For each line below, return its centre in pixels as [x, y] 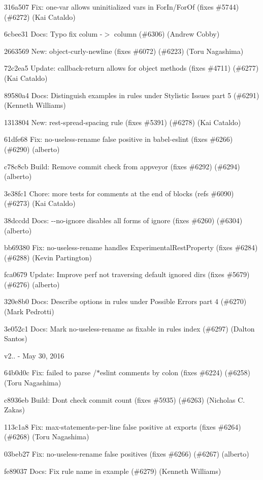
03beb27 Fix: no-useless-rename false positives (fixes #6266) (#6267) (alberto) [127, 454]
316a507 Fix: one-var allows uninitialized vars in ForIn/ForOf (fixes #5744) [122, 7]
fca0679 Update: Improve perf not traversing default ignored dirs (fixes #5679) [127, 274]
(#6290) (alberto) [32, 149]
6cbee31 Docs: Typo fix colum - [53, 34]
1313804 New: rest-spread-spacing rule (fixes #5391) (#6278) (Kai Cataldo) [123, 122]
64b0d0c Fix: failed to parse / [50, 372]
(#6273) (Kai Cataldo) [40, 203]
